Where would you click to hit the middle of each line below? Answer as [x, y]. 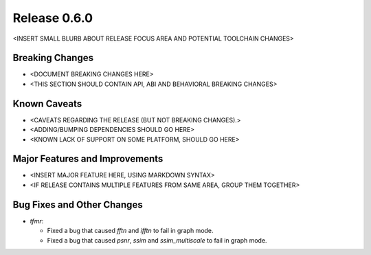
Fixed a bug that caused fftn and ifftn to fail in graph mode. [130, 231]
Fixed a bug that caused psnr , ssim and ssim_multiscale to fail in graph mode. [157, 240]
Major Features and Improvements [88, 159]
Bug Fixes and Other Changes [78, 204]
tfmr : [37, 221]
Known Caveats [47, 103]
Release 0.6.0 [53, 18]
